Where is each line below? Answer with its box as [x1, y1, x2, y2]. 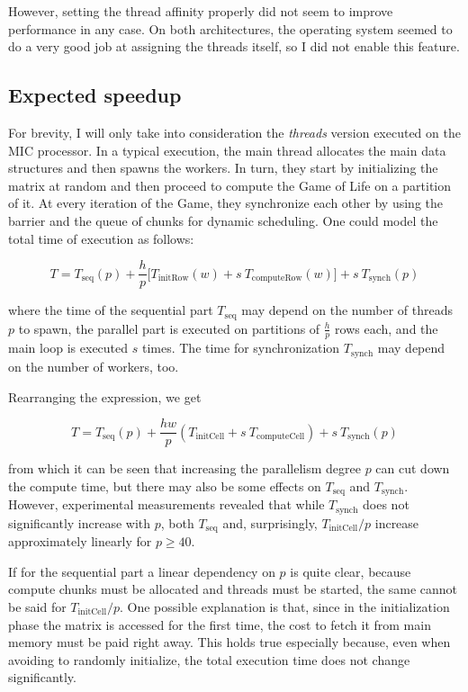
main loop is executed [8, 338, 129, 357]
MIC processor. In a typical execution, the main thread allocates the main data [8, 140, 446, 159]
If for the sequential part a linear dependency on [8, 562, 275, 580]
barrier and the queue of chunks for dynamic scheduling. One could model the [8, 211, 438, 229]
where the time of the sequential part [8, 301, 213, 319]
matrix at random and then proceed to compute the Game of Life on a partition [8, 175, 452, 194]
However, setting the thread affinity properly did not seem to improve [8, 2, 393, 20]
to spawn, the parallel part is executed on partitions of [18, 319, 320, 337]
